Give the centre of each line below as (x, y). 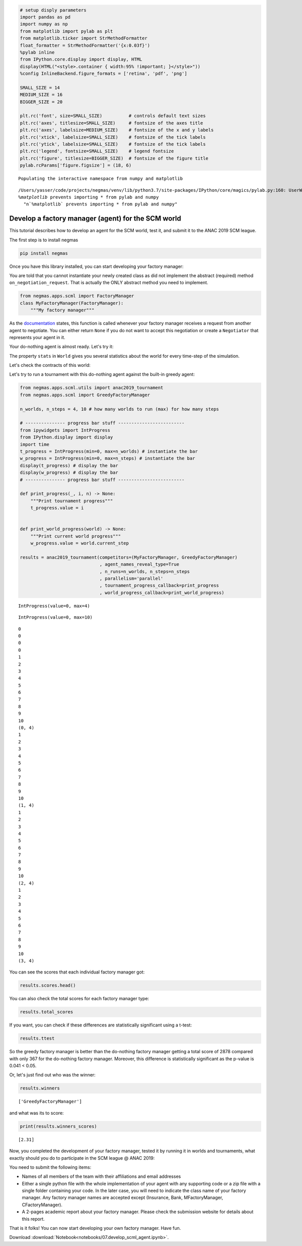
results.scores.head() (48, 986)
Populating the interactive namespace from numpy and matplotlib (101, 179)
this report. (33, 1219)
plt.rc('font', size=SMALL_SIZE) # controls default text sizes (113, 116)
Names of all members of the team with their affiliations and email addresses (101, 1176)
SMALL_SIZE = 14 (40, 88)
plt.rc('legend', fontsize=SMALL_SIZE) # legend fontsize (97, 151)
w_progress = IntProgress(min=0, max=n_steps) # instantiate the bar (107, 458)
